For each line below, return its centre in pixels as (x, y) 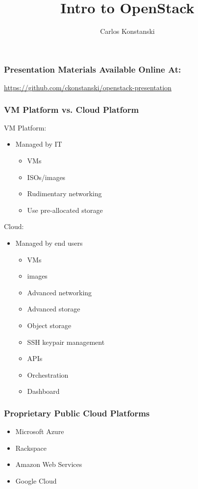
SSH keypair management (66, 342)
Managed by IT (39, 144)
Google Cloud (36, 480)
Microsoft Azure (40, 431)
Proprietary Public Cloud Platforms (77, 413)
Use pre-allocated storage (65, 210)
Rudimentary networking (64, 193)
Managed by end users (49, 243)
